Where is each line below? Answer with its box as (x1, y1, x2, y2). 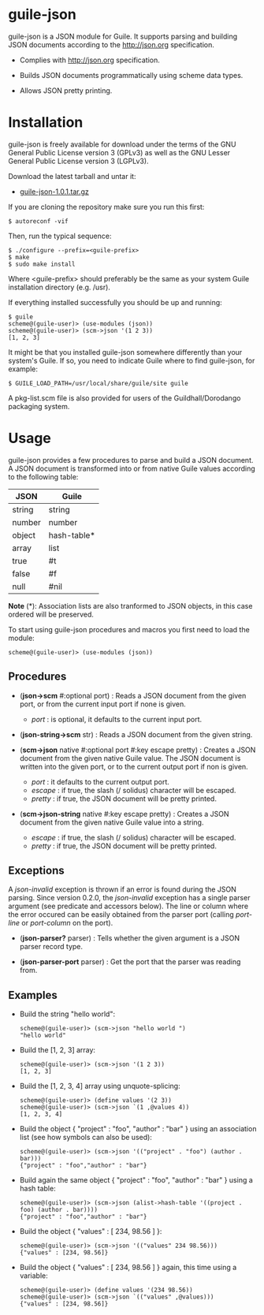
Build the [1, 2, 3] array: (19, 1045, 96, 1055)
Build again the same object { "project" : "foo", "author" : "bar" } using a (19, 1175, 254, 1185)
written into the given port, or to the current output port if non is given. (19, 762, 248, 771)
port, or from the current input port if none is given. (19, 699, 187, 709)
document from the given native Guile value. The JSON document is (19, 753, 241, 762)
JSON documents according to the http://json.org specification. (8, 39, 214, 49)
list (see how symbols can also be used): (19, 1133, 152, 1142)
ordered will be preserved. (8, 609, 95, 619)
